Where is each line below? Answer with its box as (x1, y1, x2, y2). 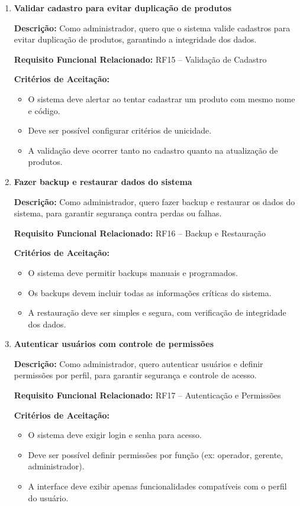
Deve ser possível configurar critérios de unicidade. (28, 124, 212, 137)
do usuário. (28, 491, 69, 504)
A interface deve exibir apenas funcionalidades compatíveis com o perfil (28, 480, 287, 492)
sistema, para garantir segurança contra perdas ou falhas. (14, 207, 222, 219)
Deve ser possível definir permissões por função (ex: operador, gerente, (28, 448, 283, 460)
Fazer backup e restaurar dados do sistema (14, 175, 192, 187)
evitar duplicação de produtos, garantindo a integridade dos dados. (14, 33, 257, 46)
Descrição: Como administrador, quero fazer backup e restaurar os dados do (14, 195, 295, 207)
